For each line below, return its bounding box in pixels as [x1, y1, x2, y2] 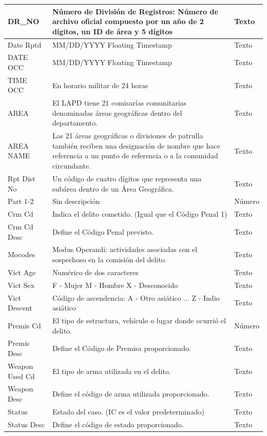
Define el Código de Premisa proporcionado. [52, 343, 191, 354]
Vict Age [8, 266, 36, 277]
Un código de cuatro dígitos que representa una [52, 173, 202, 183]
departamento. [52, 117, 98, 128]
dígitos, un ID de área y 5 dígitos [52, 26, 173, 36]
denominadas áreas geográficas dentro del [52, 107, 182, 118]
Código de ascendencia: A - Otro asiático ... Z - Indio [52, 292, 220, 303]
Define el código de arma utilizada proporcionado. [52, 388, 209, 399]
